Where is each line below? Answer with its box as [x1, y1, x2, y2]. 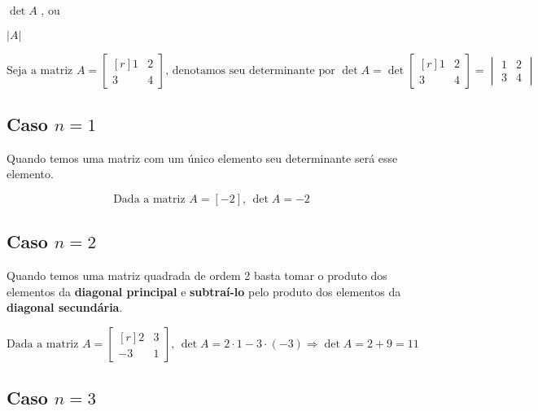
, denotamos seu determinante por [165, 64, 335, 77]
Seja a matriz [7, 64, 73, 77]
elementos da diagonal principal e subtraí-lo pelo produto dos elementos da [7, 282, 401, 300]
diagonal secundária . [7, 299, 123, 316]
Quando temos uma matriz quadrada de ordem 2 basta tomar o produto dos [7, 267, 387, 284]
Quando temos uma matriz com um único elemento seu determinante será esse [7, 149, 398, 166]
